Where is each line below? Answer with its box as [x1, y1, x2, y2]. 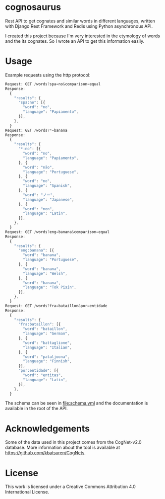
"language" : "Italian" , [23, 345, 72, 350]
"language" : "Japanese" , [23, 197, 74, 202]
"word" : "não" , [23, 165, 55, 170]
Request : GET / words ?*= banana [5, 128, 68, 133]
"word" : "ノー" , [23, 192, 55, 197]
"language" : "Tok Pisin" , [23, 285, 77, 290]
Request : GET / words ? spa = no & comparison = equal [5, 82, 101, 86]
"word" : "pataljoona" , [23, 354, 70, 359]
